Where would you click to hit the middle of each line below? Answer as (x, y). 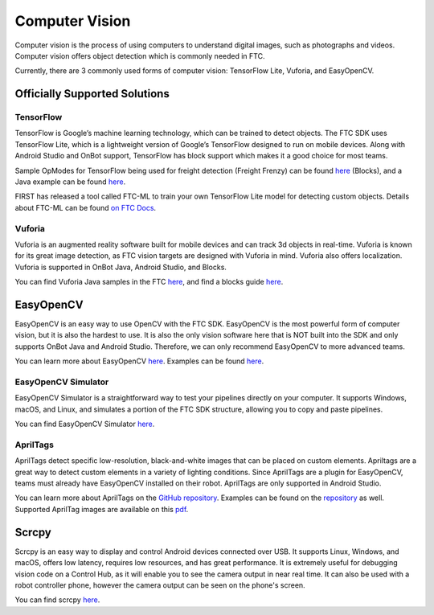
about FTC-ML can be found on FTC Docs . (86, 207)
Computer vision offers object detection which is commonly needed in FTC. (140, 55)
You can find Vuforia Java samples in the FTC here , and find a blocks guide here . (149, 282)
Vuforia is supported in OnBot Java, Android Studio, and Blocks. (121, 267)
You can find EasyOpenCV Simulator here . (85, 424)
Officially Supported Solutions (92, 94)
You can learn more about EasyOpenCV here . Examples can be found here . (139, 361)
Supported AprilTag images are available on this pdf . (102, 509)
